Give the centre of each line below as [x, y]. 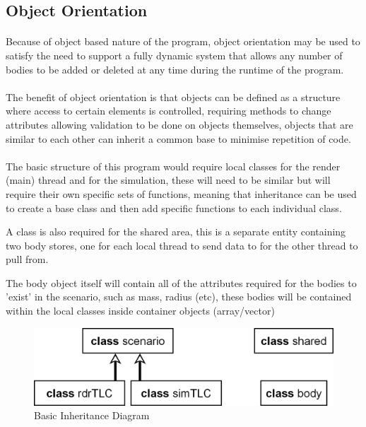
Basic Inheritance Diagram [92, 415]
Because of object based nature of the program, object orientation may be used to [183, 41]
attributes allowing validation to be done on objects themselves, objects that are [179, 124]
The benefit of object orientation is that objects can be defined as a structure [173, 96]
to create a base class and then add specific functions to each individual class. [174, 207]
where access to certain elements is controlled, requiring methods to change [169, 111]
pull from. [27, 259]
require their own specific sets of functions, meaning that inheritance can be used [181, 193]
